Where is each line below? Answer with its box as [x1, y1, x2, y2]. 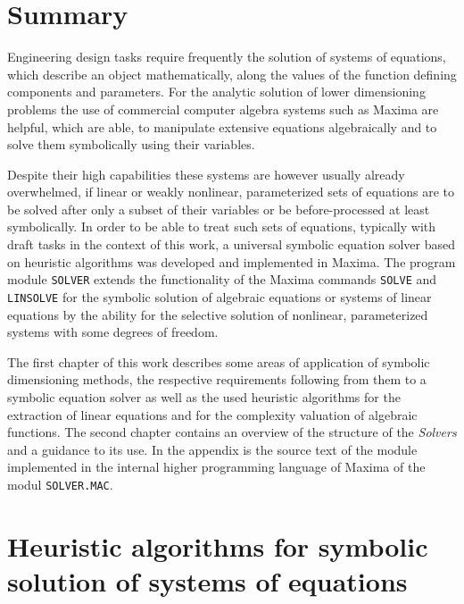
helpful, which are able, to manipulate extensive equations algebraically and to [7, 117, 437, 136]
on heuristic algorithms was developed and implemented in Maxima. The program [7, 252, 456, 271]
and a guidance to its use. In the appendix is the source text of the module [7, 440, 418, 458]
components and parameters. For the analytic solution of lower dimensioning [7, 82, 426, 101]
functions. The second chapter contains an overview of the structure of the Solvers [7, 423, 457, 441]
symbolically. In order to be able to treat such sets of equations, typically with [7, 217, 436, 236]
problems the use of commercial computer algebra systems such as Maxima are [7, 99, 439, 118]
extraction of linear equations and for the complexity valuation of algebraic [7, 405, 418, 424]
